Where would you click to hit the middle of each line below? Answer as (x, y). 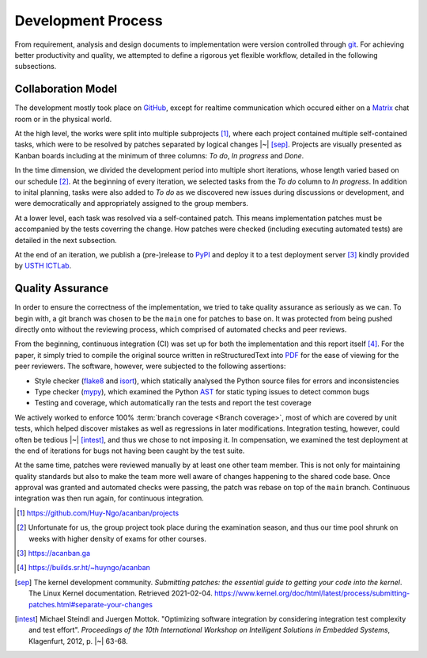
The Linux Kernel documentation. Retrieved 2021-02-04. (121, 593)
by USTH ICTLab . (43, 266)
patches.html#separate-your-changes (91, 604)
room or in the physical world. (63, 119)
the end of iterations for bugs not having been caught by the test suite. (130, 451)
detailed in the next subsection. (66, 240)
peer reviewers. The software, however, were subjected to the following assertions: (150, 366)
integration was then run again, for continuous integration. (110, 498)
